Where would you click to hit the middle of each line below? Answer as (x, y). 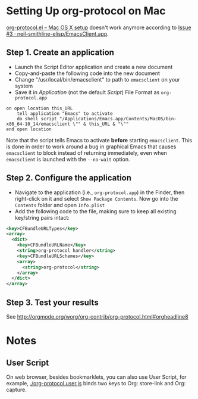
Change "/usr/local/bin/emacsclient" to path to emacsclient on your (97, 79)
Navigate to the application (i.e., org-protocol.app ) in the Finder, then (100, 192)
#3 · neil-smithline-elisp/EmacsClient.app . (57, 33)
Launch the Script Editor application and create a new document (94, 67)
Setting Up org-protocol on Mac (86, 11)
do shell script (37, 119)
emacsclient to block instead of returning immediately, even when (87, 152)
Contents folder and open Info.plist (60, 205)
